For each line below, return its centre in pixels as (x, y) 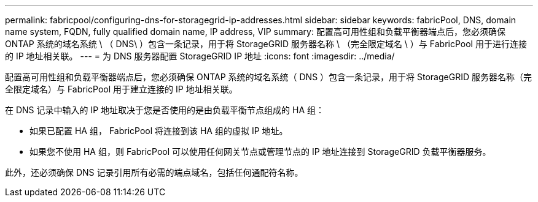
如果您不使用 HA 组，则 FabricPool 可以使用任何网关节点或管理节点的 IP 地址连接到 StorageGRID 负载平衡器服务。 (260, 151)
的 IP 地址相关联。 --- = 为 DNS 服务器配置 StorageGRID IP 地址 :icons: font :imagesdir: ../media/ (200, 56)
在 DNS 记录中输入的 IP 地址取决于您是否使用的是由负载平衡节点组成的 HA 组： (165, 110)
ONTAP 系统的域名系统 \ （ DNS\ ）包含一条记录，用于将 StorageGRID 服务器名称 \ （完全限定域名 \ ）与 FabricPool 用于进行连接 (266, 44)
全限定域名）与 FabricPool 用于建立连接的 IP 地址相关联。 (121, 89)
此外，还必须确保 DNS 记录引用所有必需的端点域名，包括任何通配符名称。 (154, 172)
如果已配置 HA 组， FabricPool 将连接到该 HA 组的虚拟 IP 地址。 (159, 131)
